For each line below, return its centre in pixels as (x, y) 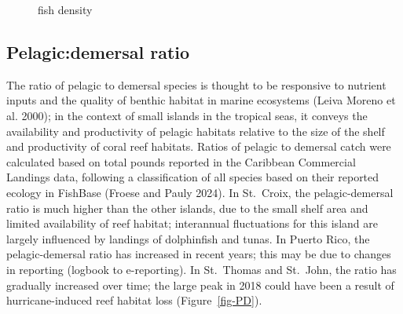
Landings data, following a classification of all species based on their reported (193, 177)
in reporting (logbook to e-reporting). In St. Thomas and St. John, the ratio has (201, 269)
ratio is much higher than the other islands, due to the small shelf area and (187, 208)
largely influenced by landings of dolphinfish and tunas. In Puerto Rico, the (188, 238)
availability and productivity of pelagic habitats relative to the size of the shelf (196, 131)
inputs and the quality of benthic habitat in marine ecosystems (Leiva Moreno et (201, 100)
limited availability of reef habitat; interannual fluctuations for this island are (192, 223)
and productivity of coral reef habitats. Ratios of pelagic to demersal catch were (199, 146)
